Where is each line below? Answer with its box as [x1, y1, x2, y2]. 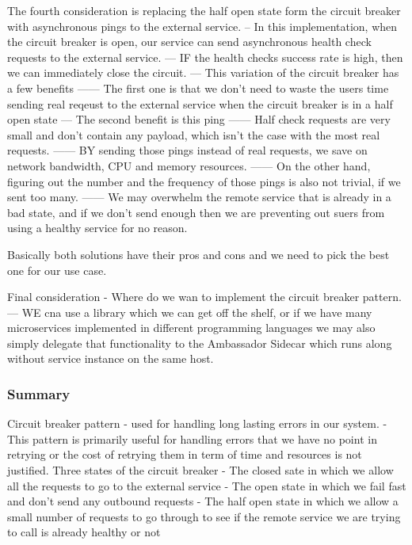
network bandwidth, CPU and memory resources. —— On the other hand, [7, 157, 371, 173]
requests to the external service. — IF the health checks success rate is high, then [7, 48, 403, 65]
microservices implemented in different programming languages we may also [7, 319, 376, 336]
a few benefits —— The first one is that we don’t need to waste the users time [7, 79, 389, 96]
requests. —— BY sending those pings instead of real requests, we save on [7, 142, 368, 158]
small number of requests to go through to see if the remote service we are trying [7, 508, 401, 524]
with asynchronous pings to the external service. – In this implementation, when [7, 17, 398, 34]
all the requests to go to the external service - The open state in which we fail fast [7, 477, 406, 494]
